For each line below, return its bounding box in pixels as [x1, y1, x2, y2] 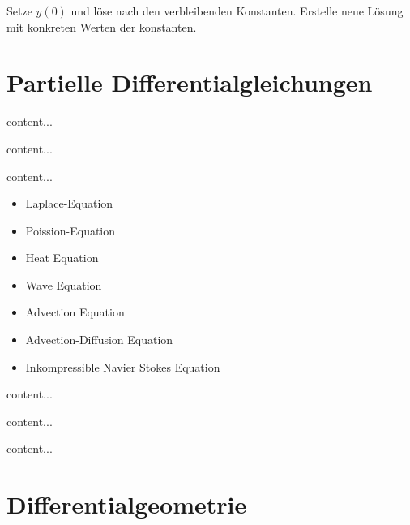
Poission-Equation [25, 222, 116, 239]
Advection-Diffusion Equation [25, 331, 173, 348]
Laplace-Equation [25, 195, 113, 212]
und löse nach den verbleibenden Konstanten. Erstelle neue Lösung [70, 2, 404, 19]
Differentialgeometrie [6, 488, 247, 521]
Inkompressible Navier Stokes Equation [25, 358, 220, 375]
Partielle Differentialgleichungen [6, 66, 373, 99]
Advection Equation [25, 303, 125, 321]
